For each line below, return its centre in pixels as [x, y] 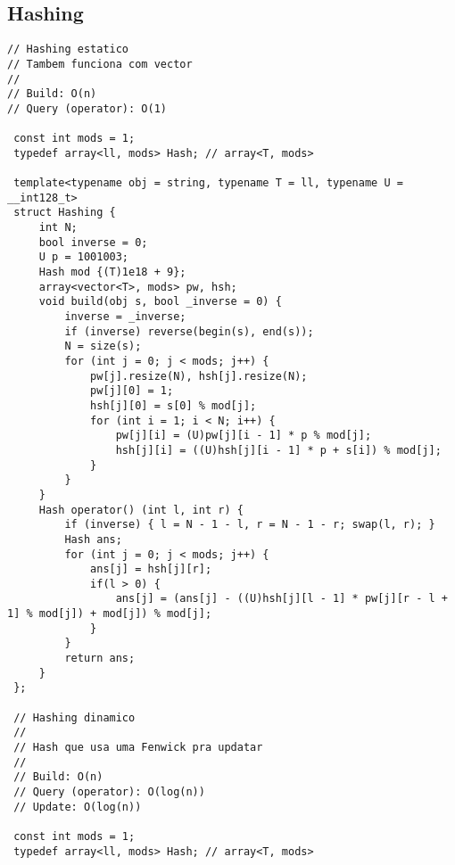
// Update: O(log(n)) [78, 807]
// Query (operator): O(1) [87, 108]
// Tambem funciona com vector [100, 64]
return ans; [100, 659]
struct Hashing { [65, 213]
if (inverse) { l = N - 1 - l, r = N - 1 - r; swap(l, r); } [250, 525]
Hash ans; [93, 539]
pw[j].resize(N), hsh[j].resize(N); [199, 376]
